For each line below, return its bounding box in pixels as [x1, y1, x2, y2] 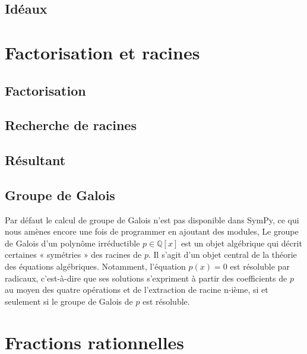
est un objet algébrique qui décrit [181, 236, 302, 249]
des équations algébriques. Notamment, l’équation [5, 260, 186, 273]
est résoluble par [230, 260, 290, 273]
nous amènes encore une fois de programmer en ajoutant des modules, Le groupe [5, 225, 299, 238]
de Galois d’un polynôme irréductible [5, 236, 140, 249]
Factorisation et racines [5, 40, 200, 64]
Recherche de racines [5, 116, 137, 134]
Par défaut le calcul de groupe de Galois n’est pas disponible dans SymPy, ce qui [5, 213, 299, 226]
